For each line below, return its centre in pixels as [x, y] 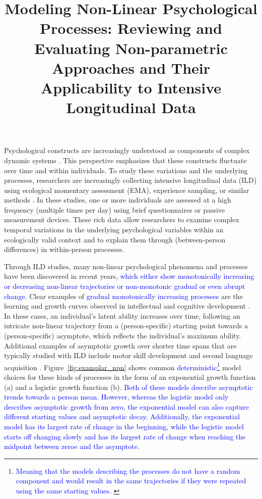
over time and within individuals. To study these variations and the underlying [126, 170]
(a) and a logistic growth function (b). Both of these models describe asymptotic [128, 387]
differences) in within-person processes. [64, 249]
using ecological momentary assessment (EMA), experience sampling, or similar [127, 190]
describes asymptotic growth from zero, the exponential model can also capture [126, 406]
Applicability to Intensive [131, 87]
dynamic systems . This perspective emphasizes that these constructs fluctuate [125, 160]
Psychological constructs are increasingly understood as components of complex [127, 150]
